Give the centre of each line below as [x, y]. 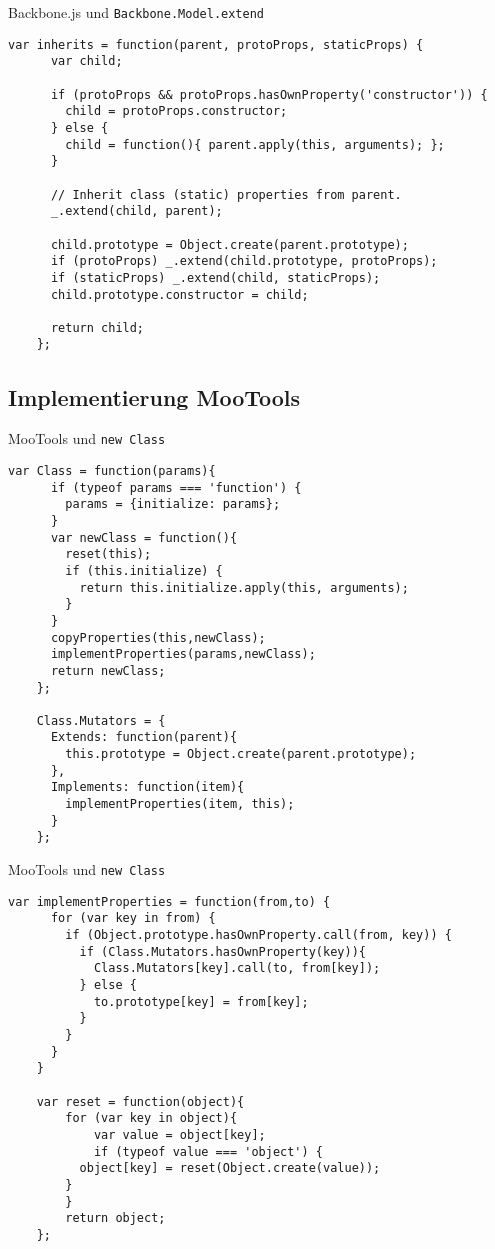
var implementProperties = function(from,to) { [169, 901]
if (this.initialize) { [144, 570]
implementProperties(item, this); [180, 804]
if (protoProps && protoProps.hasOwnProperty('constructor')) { [269, 94]
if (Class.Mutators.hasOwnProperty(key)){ [222, 951]
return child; [97, 327]
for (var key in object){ [151, 1118]
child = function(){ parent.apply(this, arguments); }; [255, 144]
